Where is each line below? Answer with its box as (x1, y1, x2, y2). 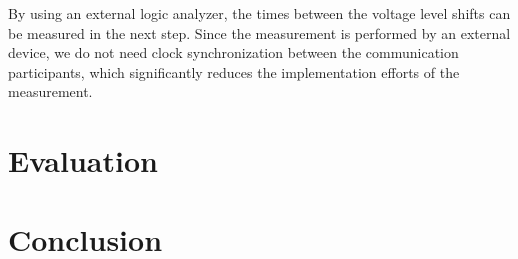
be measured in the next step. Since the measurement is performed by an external (8, 22, 511, 43)
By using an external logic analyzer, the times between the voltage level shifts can (8, 3, 511, 23)
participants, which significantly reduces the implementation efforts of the (8, 61, 460, 82)
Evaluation (8, 140, 158, 181)
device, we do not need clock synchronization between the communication (8, 42, 459, 63)
